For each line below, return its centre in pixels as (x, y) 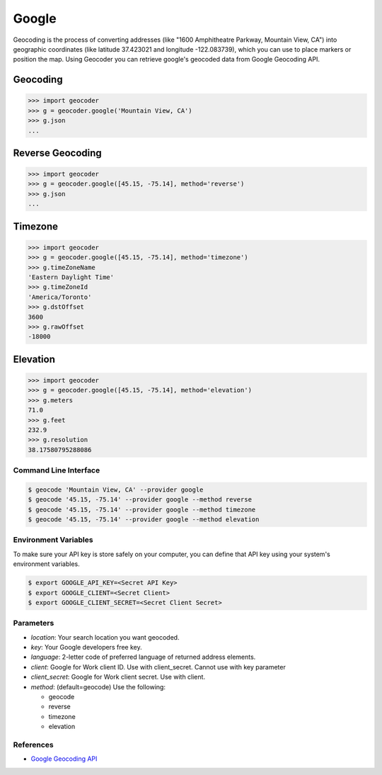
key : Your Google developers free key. (86, 647)
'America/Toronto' (60, 297)
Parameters (34, 623)
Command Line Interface (57, 470)
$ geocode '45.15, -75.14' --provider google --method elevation (144, 520)
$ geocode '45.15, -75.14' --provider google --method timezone (142, 509)
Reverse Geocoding (57, 153)
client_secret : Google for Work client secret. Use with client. (118, 677)
